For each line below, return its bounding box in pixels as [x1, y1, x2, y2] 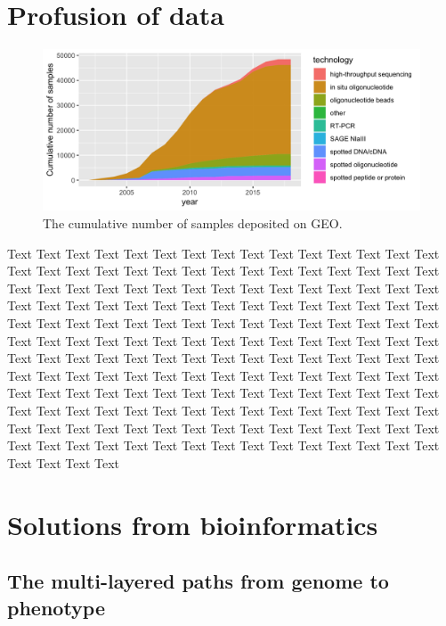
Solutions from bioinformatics [7, 506, 378, 542]
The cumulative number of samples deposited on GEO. [43, 214, 343, 233]
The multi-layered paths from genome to [7, 567, 389, 595]
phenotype [7, 593, 106, 621]
